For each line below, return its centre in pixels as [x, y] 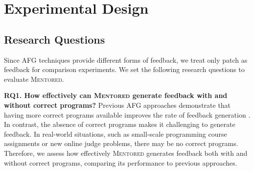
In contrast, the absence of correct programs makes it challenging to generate [120, 124]
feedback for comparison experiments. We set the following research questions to [124, 69]
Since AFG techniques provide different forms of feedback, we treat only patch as [126, 60]
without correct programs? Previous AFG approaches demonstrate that [117, 105]
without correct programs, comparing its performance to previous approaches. [121, 162]
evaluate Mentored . [34, 79]
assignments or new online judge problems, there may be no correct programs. [121, 143]
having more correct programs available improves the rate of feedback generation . [127, 114]
